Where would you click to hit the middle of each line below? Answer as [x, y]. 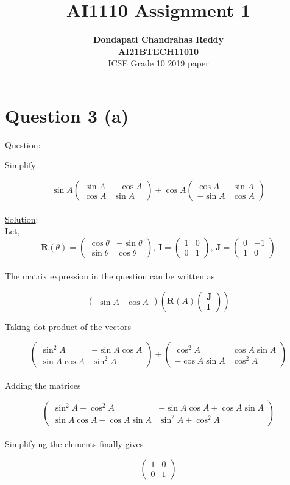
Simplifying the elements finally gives [74, 444]
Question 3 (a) [67, 115]
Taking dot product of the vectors [68, 326]
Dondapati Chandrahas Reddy [158, 39]
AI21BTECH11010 [158, 51]
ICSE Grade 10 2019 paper [158, 63]
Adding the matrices [43, 385]
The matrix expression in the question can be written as [110, 276]
